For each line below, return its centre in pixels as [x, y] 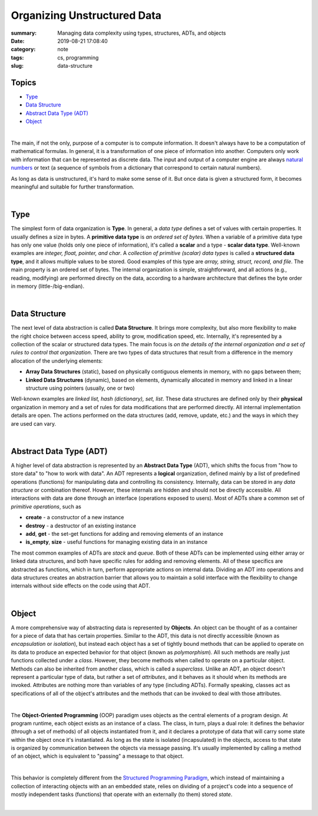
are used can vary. [33, 423]
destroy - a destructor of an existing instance [81, 525]
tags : [17, 57]
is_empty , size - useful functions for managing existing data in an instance [117, 542]
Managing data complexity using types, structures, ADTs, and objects [142, 33]
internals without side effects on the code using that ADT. [81, 586]
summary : [24, 33]
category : [23, 49]
